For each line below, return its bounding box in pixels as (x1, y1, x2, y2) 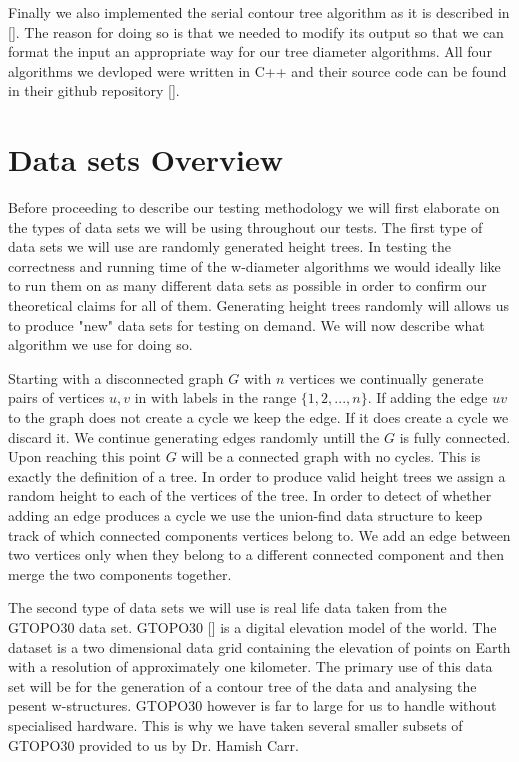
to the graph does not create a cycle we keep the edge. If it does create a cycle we (8, 407, 509, 428)
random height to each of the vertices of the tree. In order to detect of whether (8, 485, 492, 506)
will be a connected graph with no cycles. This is (181, 446, 481, 467)
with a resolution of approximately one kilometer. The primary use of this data (8, 656, 493, 677)
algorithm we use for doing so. (8, 334, 193, 355)
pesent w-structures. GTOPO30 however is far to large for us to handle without (8, 695, 497, 716)
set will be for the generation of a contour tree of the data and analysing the (8, 675, 477, 696)
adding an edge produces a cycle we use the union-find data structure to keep (8, 505, 483, 525)
